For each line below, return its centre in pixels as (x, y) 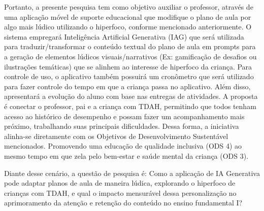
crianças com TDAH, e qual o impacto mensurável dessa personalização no (120, 192)
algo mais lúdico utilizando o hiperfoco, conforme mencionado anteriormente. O (128, 27)
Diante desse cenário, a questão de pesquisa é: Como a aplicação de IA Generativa (132, 173)
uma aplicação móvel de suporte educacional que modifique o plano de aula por (128, 16)
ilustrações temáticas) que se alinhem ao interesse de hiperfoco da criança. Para (128, 66)
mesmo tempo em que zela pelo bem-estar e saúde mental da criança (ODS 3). (126, 155)
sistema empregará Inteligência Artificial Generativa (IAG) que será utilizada (124, 36)
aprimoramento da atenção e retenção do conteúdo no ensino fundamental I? (123, 203)
